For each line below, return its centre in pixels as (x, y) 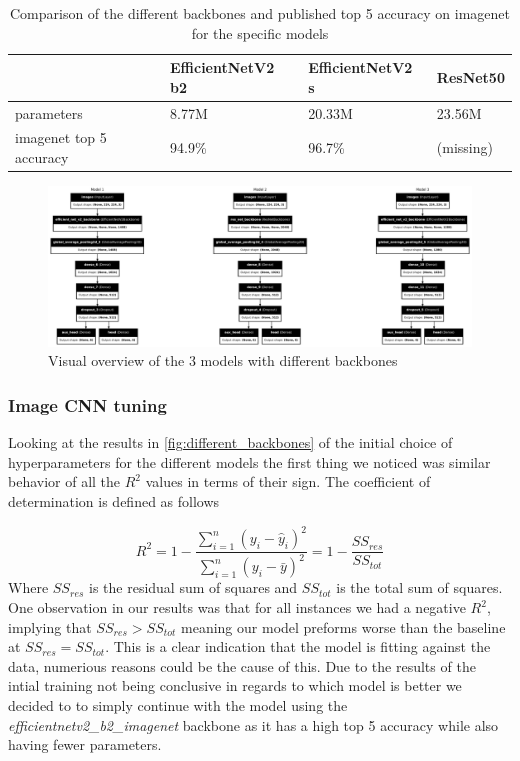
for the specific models (260, 32)
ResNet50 (470, 76)
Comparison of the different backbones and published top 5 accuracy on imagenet (260, 13)
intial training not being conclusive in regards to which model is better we (235, 685)
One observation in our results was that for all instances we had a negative (237, 607)
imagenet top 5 (61, 137)
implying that (50, 626)
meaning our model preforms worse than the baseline (343, 626)
